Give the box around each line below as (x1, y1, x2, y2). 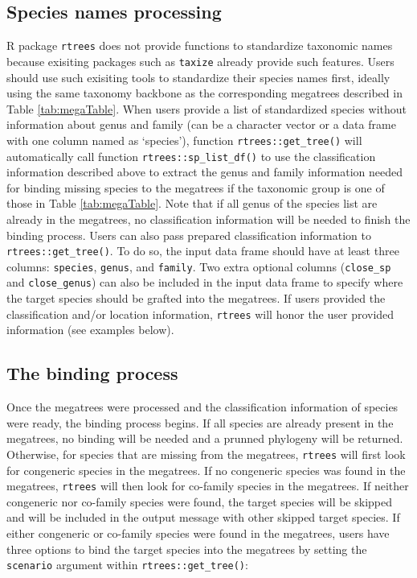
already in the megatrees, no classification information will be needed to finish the (6, 210, 411, 227)
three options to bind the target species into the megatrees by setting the (6, 540, 367, 557)
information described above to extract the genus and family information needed (6, 163, 403, 180)
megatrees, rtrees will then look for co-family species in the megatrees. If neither (6, 477, 409, 494)
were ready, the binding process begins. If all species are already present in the (6, 414, 394, 431)
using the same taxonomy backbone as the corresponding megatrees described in (6, 85, 403, 101)
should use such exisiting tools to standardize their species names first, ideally (6, 68, 390, 85)
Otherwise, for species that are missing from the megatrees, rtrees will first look (6, 445, 406, 462)
